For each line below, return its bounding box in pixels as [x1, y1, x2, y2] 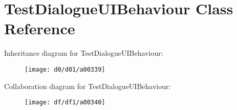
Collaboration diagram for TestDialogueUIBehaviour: [4, 80, 171, 91]
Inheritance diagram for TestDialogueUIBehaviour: [4, 48, 163, 58]
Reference [4, 18, 75, 39]
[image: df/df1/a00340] [25, 99, 105, 106]
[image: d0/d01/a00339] [25, 65, 105, 73]
